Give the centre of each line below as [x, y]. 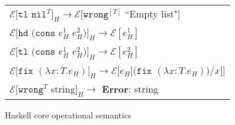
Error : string [130, 88]
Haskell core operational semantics [68, 114]
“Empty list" [151, 14]
